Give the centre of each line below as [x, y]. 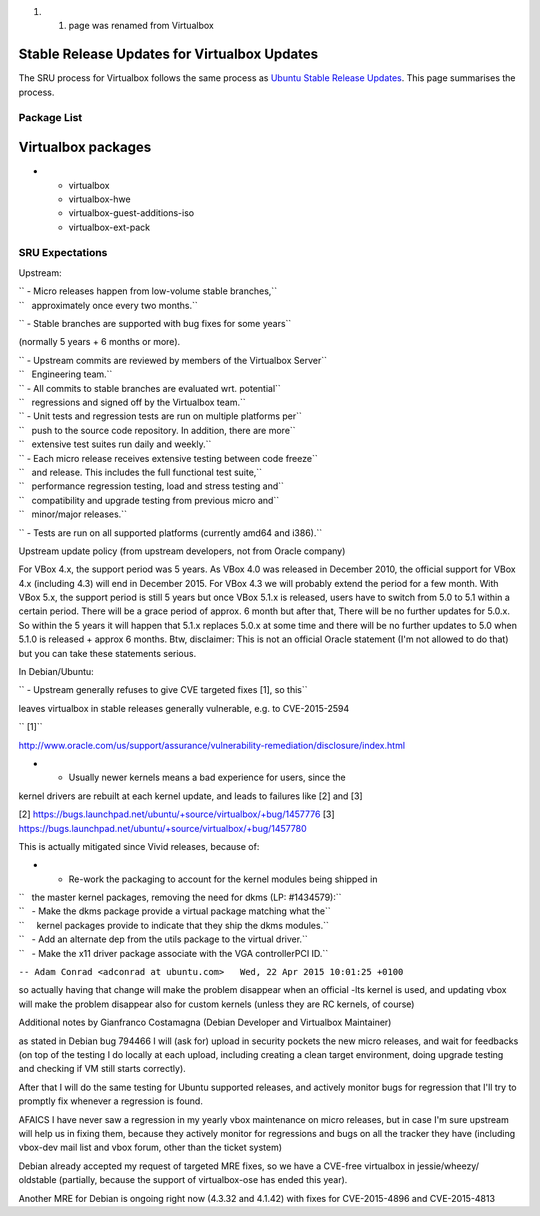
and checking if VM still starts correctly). [102, 1069]
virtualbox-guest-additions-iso [131, 213]
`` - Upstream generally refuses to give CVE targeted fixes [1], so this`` [163, 690]
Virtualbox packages [85, 147]
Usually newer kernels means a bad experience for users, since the [207, 777]
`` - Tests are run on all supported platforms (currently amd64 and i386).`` [170, 532]
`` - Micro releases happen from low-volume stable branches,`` [148, 291]
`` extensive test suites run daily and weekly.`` [115, 444]
